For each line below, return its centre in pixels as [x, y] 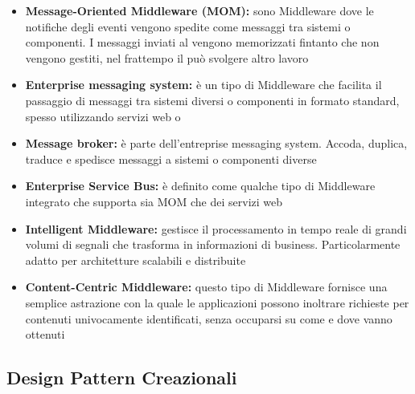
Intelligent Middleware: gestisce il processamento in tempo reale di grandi [216, 228]
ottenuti [45, 334]
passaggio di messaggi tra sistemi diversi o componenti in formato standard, [212, 100]
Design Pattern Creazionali [122, 378]
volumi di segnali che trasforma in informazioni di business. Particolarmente [213, 244]
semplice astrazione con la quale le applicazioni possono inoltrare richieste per [217, 302]
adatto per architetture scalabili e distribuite [136, 260]
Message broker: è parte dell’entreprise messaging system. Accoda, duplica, [216, 143]
